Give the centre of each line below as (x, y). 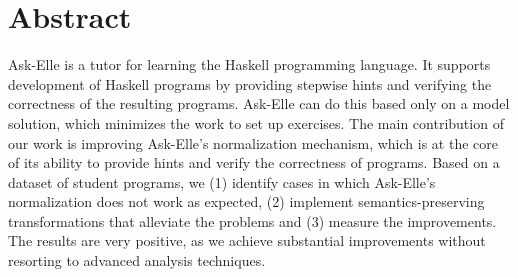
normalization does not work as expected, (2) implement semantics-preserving (246, 201)
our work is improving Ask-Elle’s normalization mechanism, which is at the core (253, 142)
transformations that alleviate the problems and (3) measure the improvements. (252, 220)
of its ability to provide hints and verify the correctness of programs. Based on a (254, 162)
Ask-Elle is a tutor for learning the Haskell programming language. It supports (249, 64)
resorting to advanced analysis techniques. (137, 260)
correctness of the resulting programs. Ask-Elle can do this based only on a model (259, 103)
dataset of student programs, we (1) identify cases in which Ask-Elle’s (222, 181)
